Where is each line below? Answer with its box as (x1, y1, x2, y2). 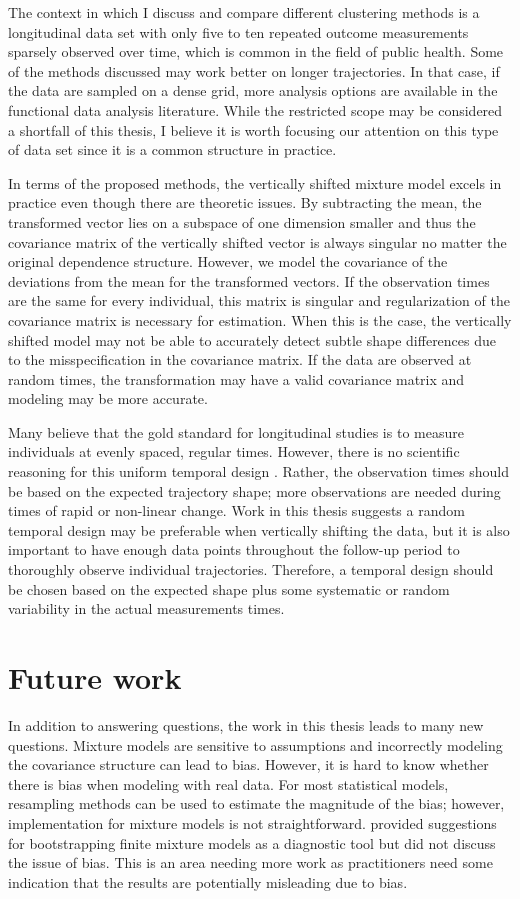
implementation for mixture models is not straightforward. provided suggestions (8, 812, 497, 833)
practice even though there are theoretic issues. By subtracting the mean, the (8, 192, 482, 213)
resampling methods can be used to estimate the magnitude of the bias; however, (8, 793, 505, 814)
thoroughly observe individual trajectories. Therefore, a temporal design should (8, 559, 494, 580)
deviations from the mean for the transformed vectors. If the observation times (8, 270, 490, 291)
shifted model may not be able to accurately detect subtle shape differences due (8, 329, 497, 350)
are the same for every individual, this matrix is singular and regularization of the (8, 290, 510, 311)
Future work (8, 657, 182, 697)
